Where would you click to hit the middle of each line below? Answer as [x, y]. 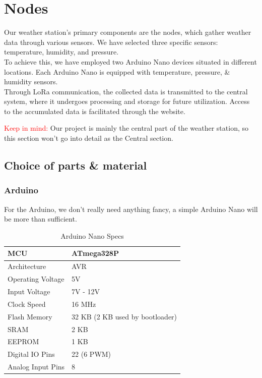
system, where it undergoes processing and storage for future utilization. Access [127, 101]
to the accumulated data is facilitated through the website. [95, 111]
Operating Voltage [36, 279]
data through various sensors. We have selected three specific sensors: [111, 42]
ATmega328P [95, 253]
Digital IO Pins [31, 354]
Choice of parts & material [76, 165]
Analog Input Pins [36, 367]
